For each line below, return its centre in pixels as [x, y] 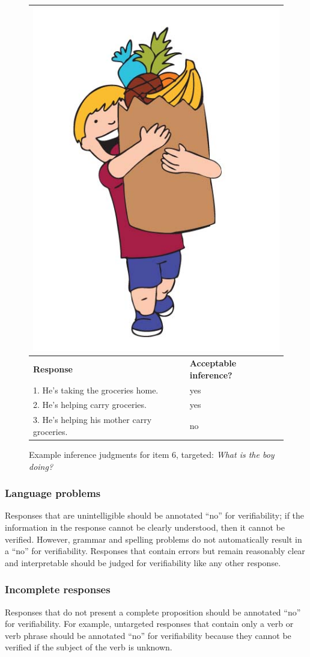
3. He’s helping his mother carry [93, 420]
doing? [41, 466]
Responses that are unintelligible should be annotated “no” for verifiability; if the [155, 515]
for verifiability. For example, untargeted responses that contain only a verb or [149, 624]
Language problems [53, 493]
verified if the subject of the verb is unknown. [89, 647]
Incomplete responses [58, 589]
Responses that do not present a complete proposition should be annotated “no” [153, 612]
